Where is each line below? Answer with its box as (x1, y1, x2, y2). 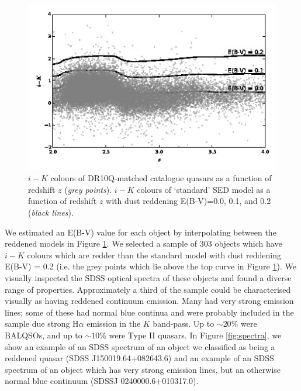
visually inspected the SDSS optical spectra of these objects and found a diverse (5, 272, 292, 283)
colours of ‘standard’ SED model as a (137, 183, 271, 195)
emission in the (87, 317, 141, 330)
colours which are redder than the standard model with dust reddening (27, 248, 282, 261)
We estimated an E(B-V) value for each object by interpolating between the (5, 226, 276, 238)
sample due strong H (5, 317, 79, 330)
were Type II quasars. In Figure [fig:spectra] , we (109, 328, 282, 341)
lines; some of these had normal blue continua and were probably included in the (5, 306, 294, 318)
